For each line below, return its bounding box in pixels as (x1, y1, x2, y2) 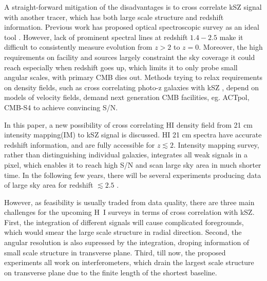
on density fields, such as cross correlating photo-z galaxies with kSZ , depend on (4, 82, 259, 92)
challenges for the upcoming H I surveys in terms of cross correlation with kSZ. (4, 207, 255, 217)
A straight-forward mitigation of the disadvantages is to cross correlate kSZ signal (4, 2, 262, 12)
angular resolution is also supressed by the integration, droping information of (4, 237, 250, 248)
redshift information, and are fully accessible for (4, 139, 155, 150)
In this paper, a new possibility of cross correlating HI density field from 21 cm (4, 119, 253, 130)
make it (219, 31, 243, 42)
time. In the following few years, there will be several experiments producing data (4, 169, 261, 180)
